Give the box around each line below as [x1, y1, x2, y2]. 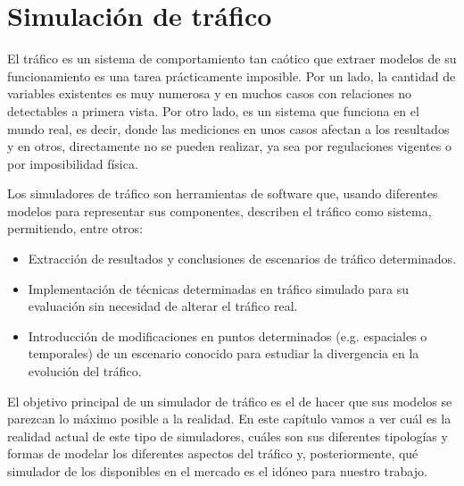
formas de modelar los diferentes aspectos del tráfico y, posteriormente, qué [7, 444, 418, 463]
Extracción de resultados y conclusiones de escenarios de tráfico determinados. [28, 249, 457, 268]
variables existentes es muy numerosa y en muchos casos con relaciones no [7, 84, 411, 103]
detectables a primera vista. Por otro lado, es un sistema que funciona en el [7, 101, 419, 120]
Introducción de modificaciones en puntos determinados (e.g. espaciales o [28, 326, 427, 345]
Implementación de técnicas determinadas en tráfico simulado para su [28, 279, 410, 297]
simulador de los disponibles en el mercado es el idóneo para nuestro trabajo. [7, 462, 427, 480]
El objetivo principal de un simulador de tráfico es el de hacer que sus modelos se [7, 391, 452, 410]
